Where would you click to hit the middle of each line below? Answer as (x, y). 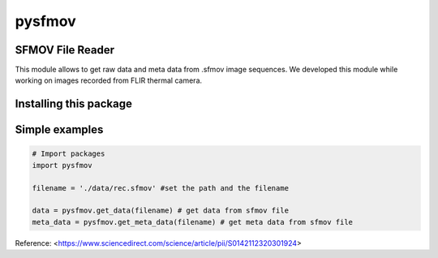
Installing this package (74, 104)
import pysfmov (62, 165)
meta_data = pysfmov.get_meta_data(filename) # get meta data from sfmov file (192, 222)
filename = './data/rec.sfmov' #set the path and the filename (161, 188)
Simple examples (59, 130)
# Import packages (69, 154)
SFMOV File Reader (65, 50)
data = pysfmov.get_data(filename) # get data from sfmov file (161, 211)
